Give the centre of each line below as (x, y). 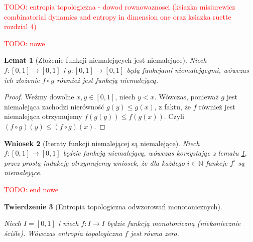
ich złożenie (22, 80)
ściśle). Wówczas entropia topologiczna (63, 233)
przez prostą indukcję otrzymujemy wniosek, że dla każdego (94, 162)
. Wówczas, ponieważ (186, 97)
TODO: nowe (25, 43)
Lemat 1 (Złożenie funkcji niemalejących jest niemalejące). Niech (105, 60)
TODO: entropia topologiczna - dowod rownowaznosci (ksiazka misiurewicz (120, 7)
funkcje (217, 162)
